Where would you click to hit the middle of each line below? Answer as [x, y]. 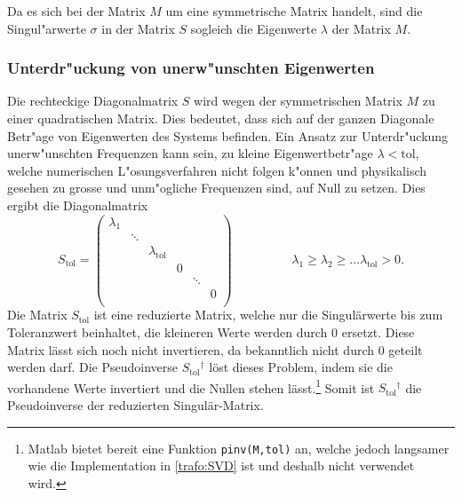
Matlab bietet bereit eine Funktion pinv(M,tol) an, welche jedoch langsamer [239, 448]
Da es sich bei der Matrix [76, 11]
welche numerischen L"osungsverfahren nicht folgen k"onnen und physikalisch [217, 170]
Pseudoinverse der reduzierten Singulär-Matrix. [135, 405]
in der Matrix [138, 28]
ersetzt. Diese [378, 332]
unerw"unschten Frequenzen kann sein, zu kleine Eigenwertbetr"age [190, 153]
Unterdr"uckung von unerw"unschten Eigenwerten [191, 68]
